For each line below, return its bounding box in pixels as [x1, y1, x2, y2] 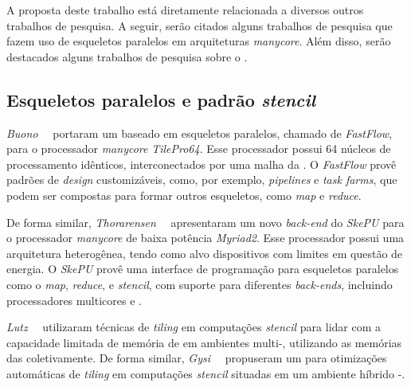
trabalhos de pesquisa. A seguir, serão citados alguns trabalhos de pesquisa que [6, 17, 393, 33]
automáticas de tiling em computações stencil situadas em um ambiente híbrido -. [6, 365, 405, 381]
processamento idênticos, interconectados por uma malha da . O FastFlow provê [6, 155, 397, 172]
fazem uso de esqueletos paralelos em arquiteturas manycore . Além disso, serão [6, 33, 391, 49]
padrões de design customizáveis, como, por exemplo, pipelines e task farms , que [6, 171, 397, 188]
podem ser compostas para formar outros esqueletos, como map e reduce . [6, 186, 362, 203]
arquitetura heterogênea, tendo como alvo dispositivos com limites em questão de [6, 244, 403, 261]
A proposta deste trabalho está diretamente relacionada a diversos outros [6, 2, 364, 18]
